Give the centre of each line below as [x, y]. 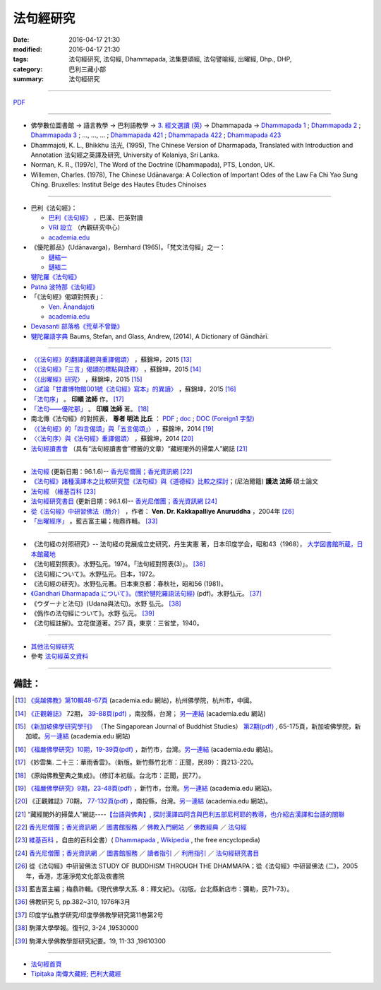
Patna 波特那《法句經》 [65, 287]
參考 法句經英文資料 [59, 656]
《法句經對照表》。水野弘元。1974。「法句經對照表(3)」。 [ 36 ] [118, 564]
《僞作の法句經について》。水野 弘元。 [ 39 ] [93, 613]
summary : [29, 79]
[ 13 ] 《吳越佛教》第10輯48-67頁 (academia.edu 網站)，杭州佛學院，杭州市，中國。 [135, 700]
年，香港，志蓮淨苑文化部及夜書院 [75, 876]
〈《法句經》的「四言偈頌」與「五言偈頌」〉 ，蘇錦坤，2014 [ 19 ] [122, 428]
